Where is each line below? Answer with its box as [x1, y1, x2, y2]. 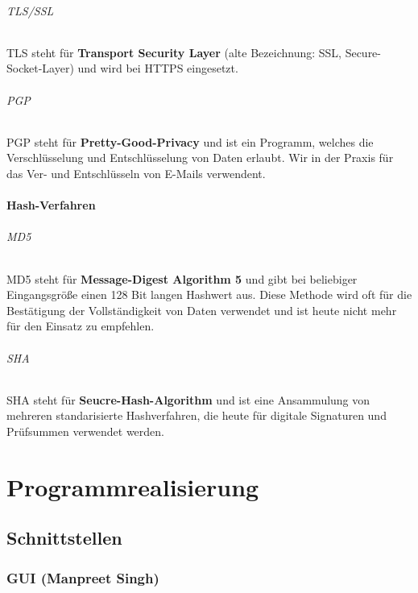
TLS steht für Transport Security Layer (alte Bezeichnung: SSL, [6, 44, 341, 60]
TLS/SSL [6, 2, 54, 19]
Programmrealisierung [6, 470, 259, 503]
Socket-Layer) [6, 60, 74, 77]
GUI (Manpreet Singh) [6, 567, 159, 587]
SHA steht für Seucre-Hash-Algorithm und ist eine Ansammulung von [6, 391, 370, 408]
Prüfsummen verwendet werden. [6, 422, 164, 439]
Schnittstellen [6, 525, 122, 550]
